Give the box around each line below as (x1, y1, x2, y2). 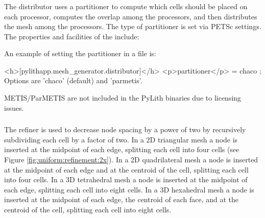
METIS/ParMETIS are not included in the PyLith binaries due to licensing (4, 92, 242, 103)
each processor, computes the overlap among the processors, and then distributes (4, 11, 257, 21)
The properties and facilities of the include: (4, 31, 139, 41)
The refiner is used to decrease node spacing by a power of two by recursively (4, 124, 246, 135)
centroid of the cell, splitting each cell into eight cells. (4, 204, 172, 214)
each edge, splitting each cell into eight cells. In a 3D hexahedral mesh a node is (4, 184, 254, 195)
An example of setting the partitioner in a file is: (4, 48, 156, 59)
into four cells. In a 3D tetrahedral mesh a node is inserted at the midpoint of (4, 174, 248, 185)
